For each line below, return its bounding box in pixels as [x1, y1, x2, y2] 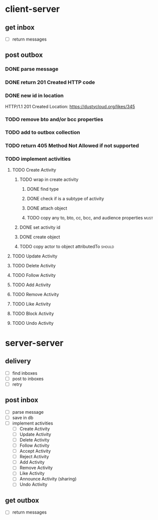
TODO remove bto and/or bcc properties [5, 116, 103, 123]
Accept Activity [19, 448, 51, 454]
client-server [5, 3, 60, 15]
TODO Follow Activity [12, 272, 56, 278]
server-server [5, 337, 64, 348]
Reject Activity [19, 454, 49, 460]
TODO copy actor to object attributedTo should [19, 243, 114, 249]
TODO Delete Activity [12, 262, 56, 268]
